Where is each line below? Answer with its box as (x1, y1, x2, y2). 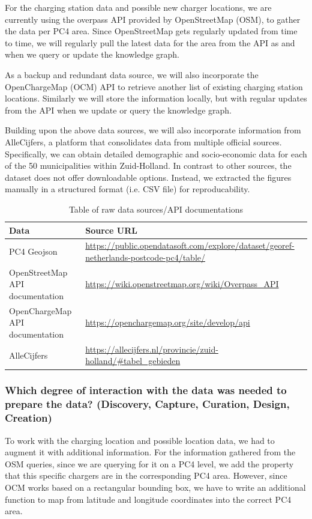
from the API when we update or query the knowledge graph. (5, 103, 232, 116)
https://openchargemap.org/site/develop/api (85, 316, 250, 329)
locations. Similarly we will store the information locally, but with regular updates (5, 92, 307, 105)
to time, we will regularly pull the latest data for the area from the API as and (5, 36, 295, 49)
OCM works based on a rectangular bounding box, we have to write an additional (5, 481, 306, 493)
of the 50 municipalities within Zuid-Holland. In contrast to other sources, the (5, 159, 292, 172)
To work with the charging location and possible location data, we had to (5, 434, 275, 446)
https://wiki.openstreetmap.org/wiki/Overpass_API (85, 278, 279, 290)
